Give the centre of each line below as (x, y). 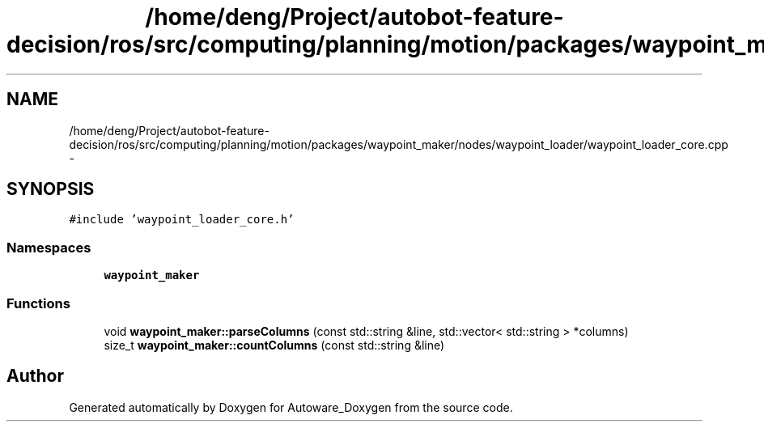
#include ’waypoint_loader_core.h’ (182, 220)
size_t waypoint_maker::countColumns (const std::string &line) (274, 345)
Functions (38, 303)
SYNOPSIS (51, 189)
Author (35, 376)
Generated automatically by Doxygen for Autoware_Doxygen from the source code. (291, 407)
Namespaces (49, 247)
